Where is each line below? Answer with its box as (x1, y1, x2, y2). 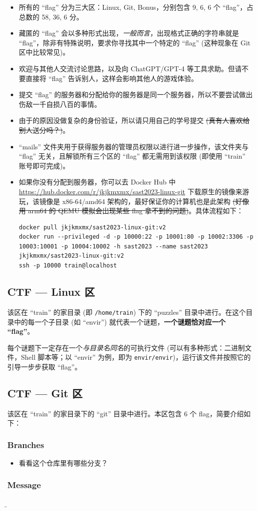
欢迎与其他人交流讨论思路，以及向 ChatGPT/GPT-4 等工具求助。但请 (19, 63, 242, 73)
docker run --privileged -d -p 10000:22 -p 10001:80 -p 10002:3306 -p (19, 233, 254, 241)
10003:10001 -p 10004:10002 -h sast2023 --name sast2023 (19, 243, 208, 250)
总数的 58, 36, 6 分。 (19, 11, 84, 21)
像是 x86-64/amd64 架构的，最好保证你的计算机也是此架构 (46, 196, 231, 206)
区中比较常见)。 (19, 47, 70, 57)
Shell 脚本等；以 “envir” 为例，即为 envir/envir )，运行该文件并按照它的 (21, 352, 251, 362)
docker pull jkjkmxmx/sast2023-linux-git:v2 (19, 224, 166, 231)
